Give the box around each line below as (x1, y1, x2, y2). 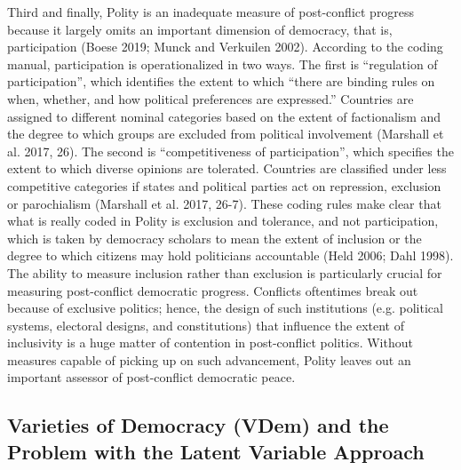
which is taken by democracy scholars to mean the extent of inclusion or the (7, 228, 422, 247)
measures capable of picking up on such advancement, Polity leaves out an (7, 350, 411, 369)
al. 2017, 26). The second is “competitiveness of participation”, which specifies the (7, 141, 454, 160)
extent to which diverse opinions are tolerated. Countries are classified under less (7, 159, 447, 178)
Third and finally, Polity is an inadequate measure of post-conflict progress (7, 3, 415, 20)
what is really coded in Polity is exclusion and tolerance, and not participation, (7, 211, 439, 230)
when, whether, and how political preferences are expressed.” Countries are (7, 89, 414, 108)
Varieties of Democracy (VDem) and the (7, 411, 389, 439)
